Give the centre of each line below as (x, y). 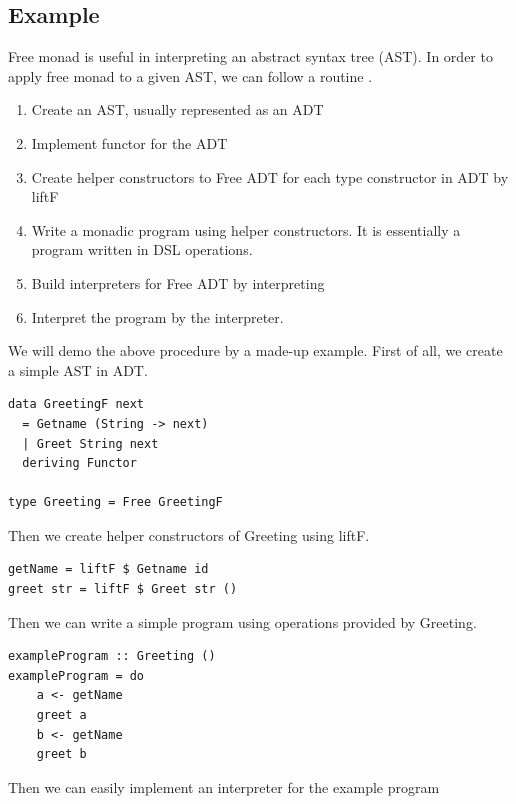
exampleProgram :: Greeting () (112, 656)
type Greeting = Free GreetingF (115, 502)
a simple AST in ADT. (78, 369)
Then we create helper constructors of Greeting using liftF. (189, 534)
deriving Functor (79, 463)
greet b (61, 754)
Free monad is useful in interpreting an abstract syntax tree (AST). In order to (250, 56)
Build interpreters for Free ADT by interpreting (178, 282)
